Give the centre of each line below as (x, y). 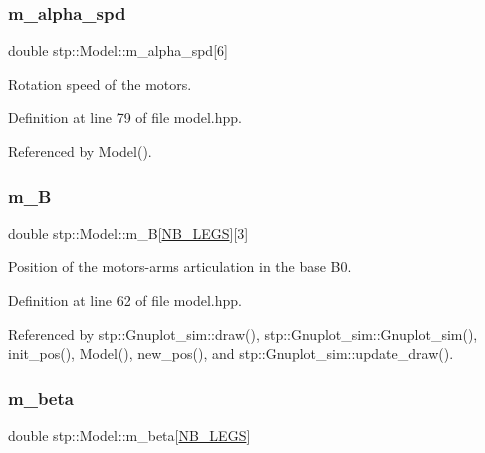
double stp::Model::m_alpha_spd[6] (118, 50)
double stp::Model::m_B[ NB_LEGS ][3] (128, 232)
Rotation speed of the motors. (100, 83)
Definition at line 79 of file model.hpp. (125, 117)
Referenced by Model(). (80, 151)
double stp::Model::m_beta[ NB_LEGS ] (129, 435)
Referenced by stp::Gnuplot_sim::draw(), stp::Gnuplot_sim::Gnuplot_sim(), (243, 333)
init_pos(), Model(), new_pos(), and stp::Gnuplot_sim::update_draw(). (231, 353)
